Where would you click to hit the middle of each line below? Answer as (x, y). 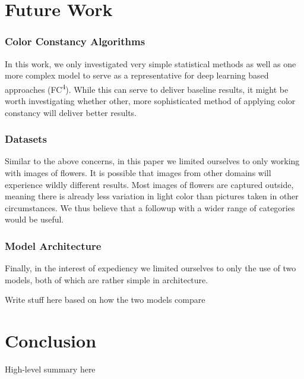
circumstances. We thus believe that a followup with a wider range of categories (150, 207)
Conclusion (51, 341)
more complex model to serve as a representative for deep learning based (137, 75)
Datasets (26, 139)
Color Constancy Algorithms (75, 41)
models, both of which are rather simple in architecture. (107, 279)
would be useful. (34, 219)
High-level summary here (50, 369)
